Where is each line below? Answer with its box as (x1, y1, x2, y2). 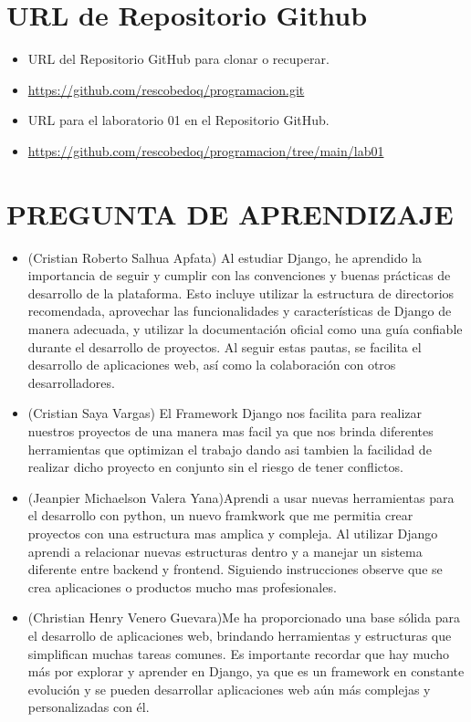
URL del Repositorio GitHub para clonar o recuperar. (27, 49, 330, 68)
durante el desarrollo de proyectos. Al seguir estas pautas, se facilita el (27, 337, 422, 356)
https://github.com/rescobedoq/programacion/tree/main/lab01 (27, 141, 384, 160)
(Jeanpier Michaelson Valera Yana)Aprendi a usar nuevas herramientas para (27, 487, 455, 507)
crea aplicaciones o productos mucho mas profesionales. (27, 577, 337, 596)
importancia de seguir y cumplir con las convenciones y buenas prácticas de (27, 266, 451, 285)
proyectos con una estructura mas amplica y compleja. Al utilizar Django (27, 523, 438, 542)
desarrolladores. (27, 372, 115, 392)
